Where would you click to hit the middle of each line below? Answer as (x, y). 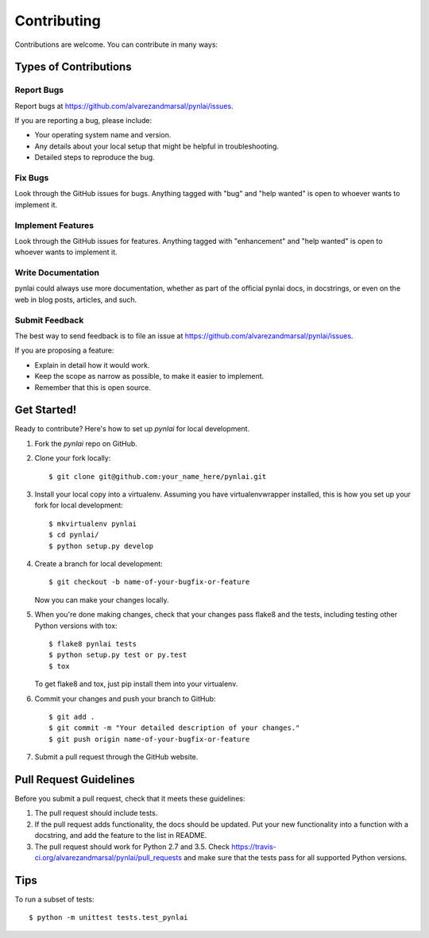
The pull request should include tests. (96, 813)
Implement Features (54, 225)
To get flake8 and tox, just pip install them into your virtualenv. (136, 684)
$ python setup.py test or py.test (118, 655)
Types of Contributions (73, 67)
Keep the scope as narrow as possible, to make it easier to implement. (149, 376)
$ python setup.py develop (101, 546)
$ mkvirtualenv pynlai (93, 523)
